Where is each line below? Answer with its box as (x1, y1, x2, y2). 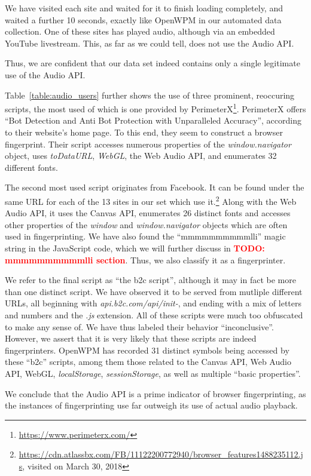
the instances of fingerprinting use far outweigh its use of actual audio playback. (5, 399, 298, 411)
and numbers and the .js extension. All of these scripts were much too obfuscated (5, 308, 303, 321)
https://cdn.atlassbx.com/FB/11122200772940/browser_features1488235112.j (19, 448, 303, 460)
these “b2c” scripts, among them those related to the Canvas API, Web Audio (5, 355, 291, 368)
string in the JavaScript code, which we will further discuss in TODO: (5, 242, 265, 254)
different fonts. (5, 161, 58, 173)
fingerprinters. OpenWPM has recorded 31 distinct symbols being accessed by (5, 343, 289, 356)
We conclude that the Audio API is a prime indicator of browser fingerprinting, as (5, 387, 306, 400)
